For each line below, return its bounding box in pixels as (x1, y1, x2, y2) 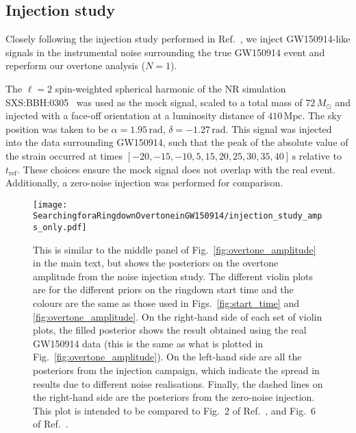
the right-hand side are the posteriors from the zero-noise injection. (33, 390, 315, 404)
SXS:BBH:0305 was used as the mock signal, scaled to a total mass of (5, 95, 303, 109)
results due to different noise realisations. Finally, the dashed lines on (33, 376, 323, 391)
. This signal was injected (225, 121, 332, 136)
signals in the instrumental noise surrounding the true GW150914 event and (5, 45, 325, 59)
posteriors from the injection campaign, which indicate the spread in (33, 363, 320, 378)
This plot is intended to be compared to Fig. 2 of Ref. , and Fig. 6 (33, 403, 316, 417)
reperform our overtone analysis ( (5, 58, 146, 73)
